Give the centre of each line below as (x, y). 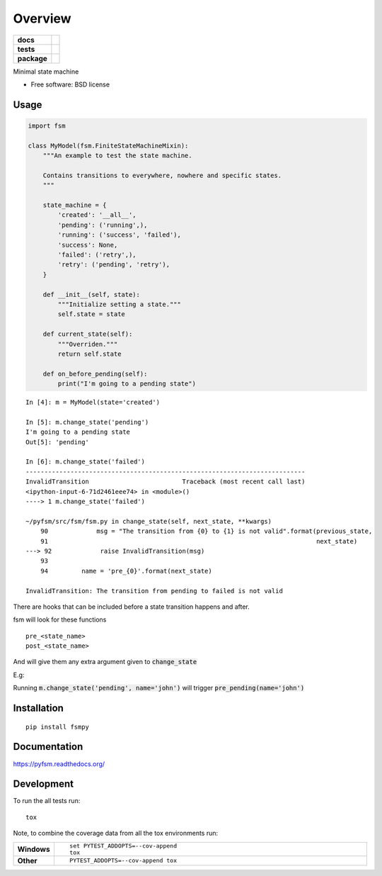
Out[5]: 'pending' (58, 442)
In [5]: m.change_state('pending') (87, 422)
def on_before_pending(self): (95, 374)
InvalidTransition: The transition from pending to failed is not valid (154, 591)
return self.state (89, 354)
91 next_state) (199, 541)
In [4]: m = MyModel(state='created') (93, 403)
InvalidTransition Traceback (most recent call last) (166, 482)
